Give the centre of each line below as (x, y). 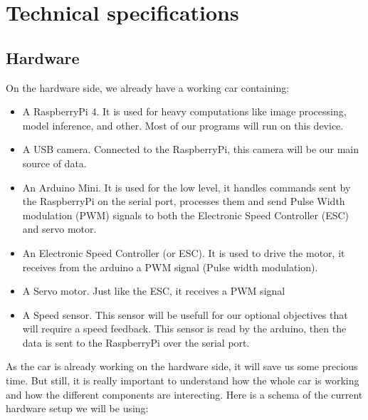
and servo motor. (59, 229)
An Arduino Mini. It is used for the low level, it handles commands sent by (186, 187)
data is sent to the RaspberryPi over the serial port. (136, 342)
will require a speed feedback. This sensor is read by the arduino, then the (184, 329)
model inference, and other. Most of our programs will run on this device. (183, 125)
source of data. (54, 163)
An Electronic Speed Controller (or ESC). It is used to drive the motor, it (184, 252)
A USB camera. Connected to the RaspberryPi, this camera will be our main (191, 149)
